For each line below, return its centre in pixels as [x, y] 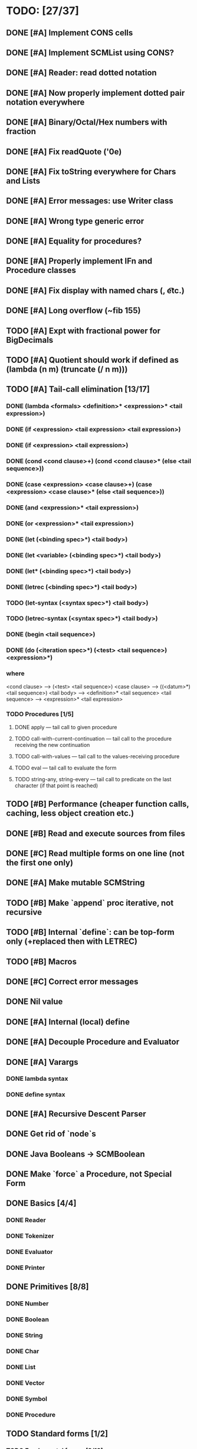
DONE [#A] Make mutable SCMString [75, 883]
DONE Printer [26, 1268]
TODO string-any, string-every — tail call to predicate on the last [93, 779]
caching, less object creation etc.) [70, 813]
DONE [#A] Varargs [42, 1062]
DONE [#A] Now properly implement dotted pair [96, 93]
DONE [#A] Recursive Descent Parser [76, 1114]
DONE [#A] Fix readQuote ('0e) [64, 152]
